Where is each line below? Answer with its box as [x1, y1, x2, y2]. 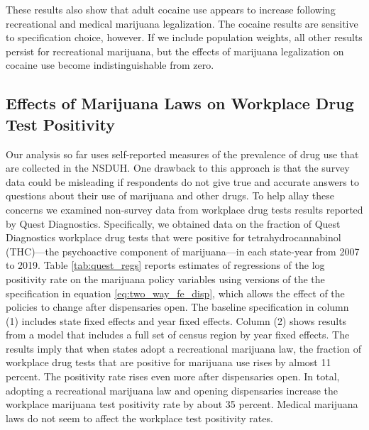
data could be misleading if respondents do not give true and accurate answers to [6, 174, 359, 189]
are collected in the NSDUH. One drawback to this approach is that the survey [6, 160, 350, 175]
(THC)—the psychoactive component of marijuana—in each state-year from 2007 [6, 243, 360, 258]
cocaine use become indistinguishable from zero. [6, 57, 214, 72]
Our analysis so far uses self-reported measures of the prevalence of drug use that [6, 146, 359, 161]
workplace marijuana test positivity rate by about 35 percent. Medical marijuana [6, 397, 358, 412]
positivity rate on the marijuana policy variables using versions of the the [6, 271, 325, 286]
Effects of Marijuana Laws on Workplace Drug [6, 92, 354, 114]
